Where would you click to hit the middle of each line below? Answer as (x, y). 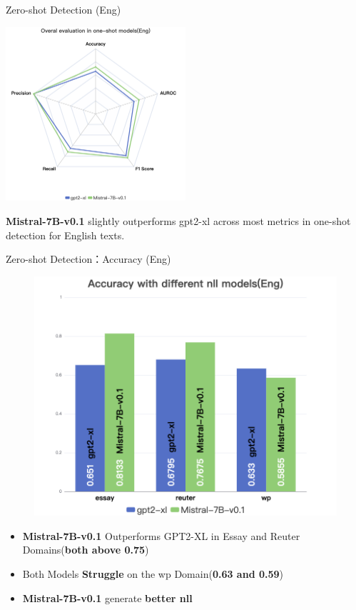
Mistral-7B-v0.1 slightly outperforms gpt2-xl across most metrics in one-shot (178, 220)
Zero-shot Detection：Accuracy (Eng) (88, 259)
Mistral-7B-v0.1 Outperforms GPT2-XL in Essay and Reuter (161, 535)
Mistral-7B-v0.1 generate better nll (107, 597)
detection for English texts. (65, 235)
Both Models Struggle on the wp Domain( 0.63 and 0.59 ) (153, 574)
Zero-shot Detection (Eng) (63, 9)
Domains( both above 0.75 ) (86, 550)
